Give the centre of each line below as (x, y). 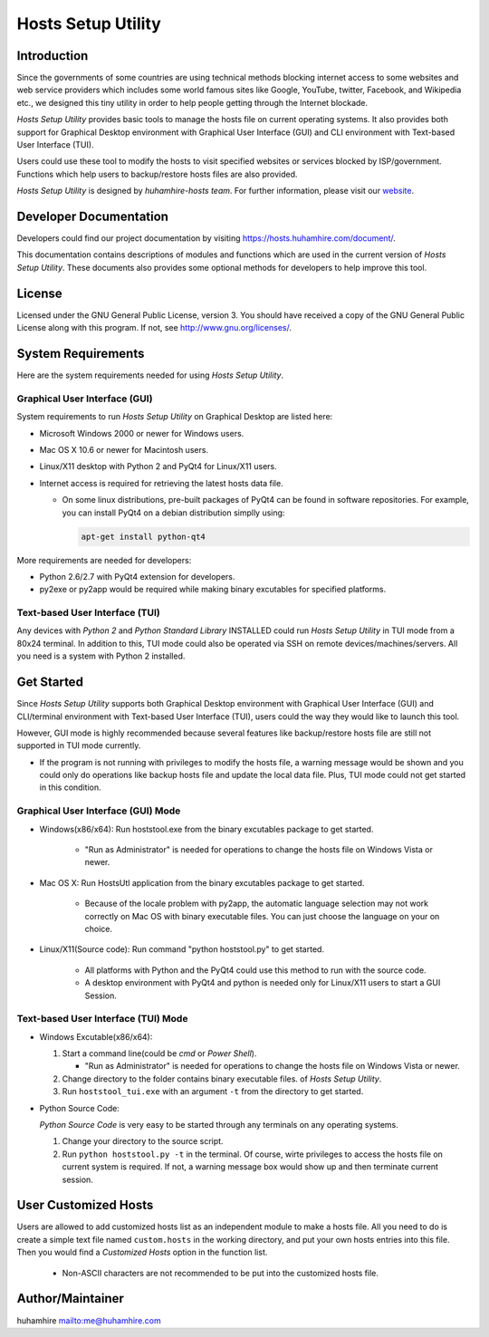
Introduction (53, 56)
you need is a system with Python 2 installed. (101, 656)
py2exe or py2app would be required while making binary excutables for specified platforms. (213, 590)
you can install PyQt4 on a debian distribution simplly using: (173, 513)
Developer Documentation (93, 216)
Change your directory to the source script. (143, 1141)
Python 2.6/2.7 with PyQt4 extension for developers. (137, 576)
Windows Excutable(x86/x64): (96, 1036)
